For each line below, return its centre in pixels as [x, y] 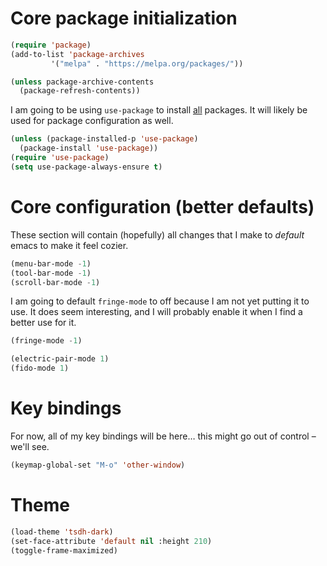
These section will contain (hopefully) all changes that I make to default [157, 234]
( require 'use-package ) [60, 158]
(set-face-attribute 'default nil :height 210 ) [111, 541]
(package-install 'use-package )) [89, 148]
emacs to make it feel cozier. [69, 245]
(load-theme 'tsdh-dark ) [62, 532]
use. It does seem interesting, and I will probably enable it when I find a [156, 312]
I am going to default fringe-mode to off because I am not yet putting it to [160, 301]
